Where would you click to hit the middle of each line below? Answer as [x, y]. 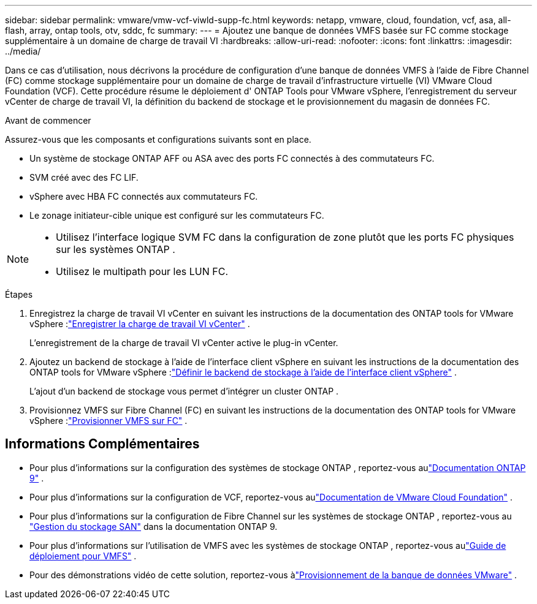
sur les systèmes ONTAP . [116, 249]
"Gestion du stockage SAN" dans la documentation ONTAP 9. [154, 526]
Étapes [19, 294]
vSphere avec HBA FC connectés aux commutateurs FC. [144, 196]
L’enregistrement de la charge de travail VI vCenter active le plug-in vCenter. [184, 343]
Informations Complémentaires [102, 444]
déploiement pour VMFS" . [83, 556]
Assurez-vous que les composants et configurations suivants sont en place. [158, 139]
